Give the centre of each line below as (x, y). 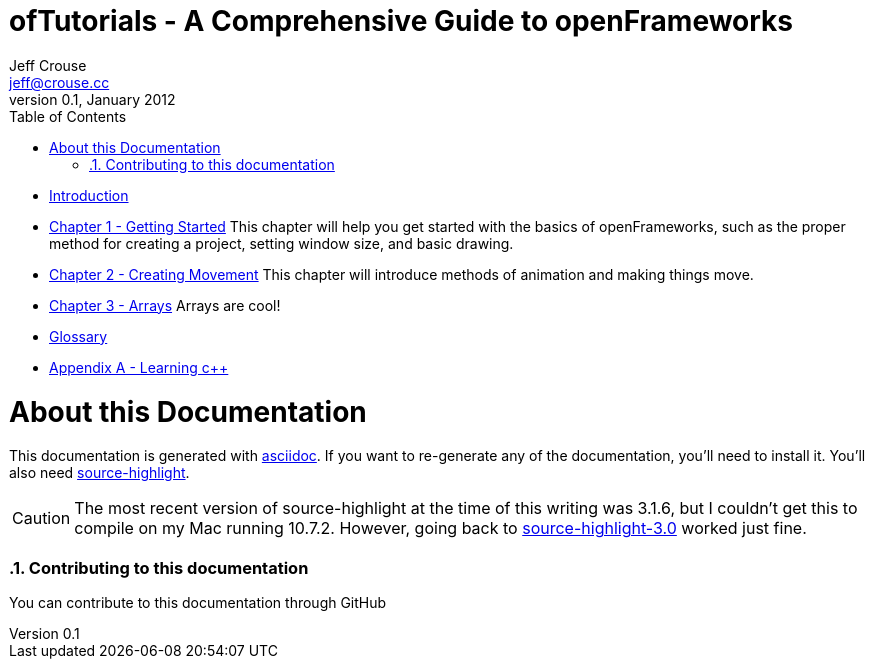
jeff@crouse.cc (59, 82)
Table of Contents (68, 116)
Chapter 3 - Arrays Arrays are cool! (165, 305)
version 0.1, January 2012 (92, 99)
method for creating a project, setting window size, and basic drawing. (281, 243)
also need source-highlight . (99, 473)
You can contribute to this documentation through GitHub (198, 602)
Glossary (78, 336)
